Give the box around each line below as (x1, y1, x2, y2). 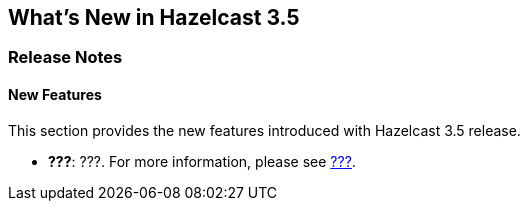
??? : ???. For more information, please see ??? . (48, 152, 356, 170)
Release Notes (8, 47, 123, 68)
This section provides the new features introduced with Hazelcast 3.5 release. (8, 121, 521, 139)
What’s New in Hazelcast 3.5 (8, 5, 300, 30)
